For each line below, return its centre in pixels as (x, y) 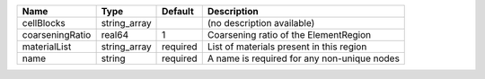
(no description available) (261, 23)
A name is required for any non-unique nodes (303, 58)
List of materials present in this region (287, 47)
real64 (115, 35)
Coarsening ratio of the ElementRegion (289, 35)
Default (178, 11)
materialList (47, 47)
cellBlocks (44, 23)
